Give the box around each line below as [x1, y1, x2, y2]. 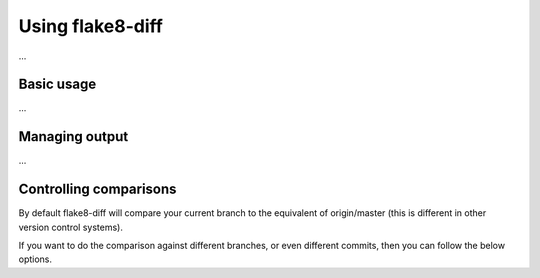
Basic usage [18, 76, 97, 93]
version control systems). [18, 221, 124, 233]
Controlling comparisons [18, 181, 177, 198]
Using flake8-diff [18, 15, 164, 37]
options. [18, 253, 53, 265]
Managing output [18, 128, 129, 145]
